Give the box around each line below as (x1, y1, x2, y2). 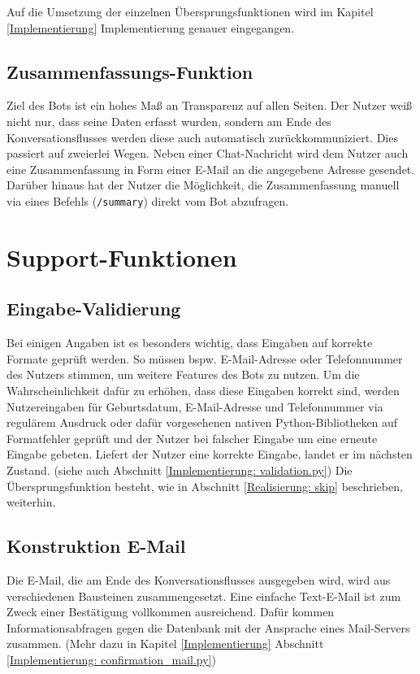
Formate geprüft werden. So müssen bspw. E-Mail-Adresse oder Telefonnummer (6, 350, 403, 367)
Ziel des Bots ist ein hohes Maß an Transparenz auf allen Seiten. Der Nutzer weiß (6, 97, 413, 114)
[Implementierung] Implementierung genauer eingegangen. (6, 19, 295, 36)
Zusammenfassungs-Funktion (6, 59, 253, 84)
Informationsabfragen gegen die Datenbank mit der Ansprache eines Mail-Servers (6, 619, 410, 636)
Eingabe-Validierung (6, 296, 181, 321)
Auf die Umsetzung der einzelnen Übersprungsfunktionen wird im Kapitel (6, 3, 374, 20)
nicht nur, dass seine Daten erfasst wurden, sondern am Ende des (6, 112, 331, 129)
